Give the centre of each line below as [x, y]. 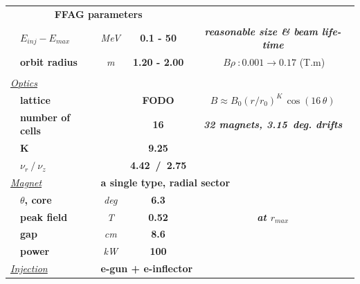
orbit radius [49, 62]
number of [45, 117]
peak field [44, 216]
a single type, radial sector [165, 182]
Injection [29, 268]
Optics [24, 83]
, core [38, 199]
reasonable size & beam [261, 31]
